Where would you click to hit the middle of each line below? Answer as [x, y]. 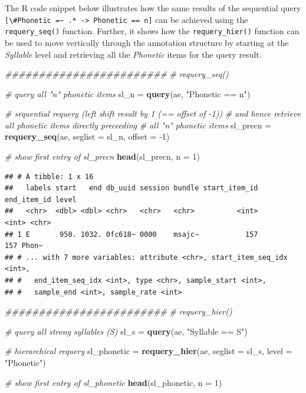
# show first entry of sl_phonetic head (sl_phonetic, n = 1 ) [113, 382]
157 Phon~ [24, 246]
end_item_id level [41, 199]
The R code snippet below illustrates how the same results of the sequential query [153, 8]
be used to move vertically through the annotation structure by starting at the [147, 42]
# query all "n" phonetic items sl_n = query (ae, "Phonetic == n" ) [128, 93]
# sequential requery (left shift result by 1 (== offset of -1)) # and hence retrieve [153, 113]
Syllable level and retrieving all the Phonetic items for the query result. [133, 54]
